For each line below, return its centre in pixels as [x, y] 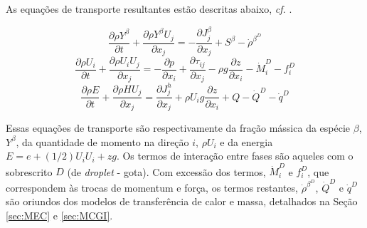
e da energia [246, 141]
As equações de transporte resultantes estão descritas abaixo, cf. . [149, 9]
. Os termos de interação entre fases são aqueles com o [235, 156]
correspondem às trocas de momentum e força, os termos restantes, [152, 187]
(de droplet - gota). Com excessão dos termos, [166, 171]
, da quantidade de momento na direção [102, 141]
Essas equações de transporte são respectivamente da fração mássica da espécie [178, 127]
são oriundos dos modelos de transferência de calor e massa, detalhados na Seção [182, 201]
